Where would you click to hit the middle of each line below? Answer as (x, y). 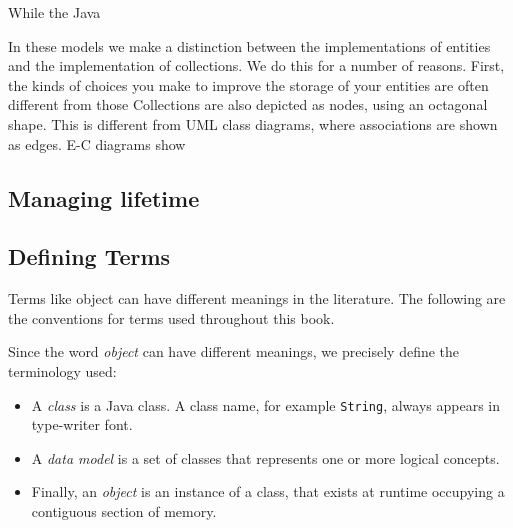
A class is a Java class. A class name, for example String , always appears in (266, 404)
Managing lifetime (104, 197)
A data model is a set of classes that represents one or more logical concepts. (265, 457)
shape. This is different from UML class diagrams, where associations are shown (253, 123)
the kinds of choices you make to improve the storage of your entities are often (248, 84)
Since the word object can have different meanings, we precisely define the (234, 351)
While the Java (54, 12)
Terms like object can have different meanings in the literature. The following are (257, 298)
